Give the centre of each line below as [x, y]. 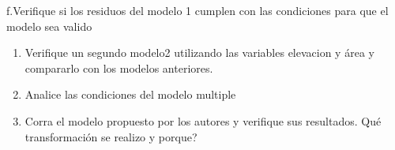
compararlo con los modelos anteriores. [119, 67]
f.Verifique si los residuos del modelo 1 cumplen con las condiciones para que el [197, 10]
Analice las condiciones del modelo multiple [130, 94]
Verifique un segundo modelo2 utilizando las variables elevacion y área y [199, 52]
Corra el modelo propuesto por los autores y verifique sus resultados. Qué [203, 120]
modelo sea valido [49, 26]
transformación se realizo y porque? [111, 136]
